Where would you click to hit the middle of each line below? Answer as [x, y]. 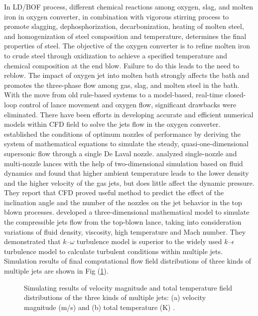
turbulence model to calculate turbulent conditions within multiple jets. [113, 251]
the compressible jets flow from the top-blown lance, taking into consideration [123, 222]
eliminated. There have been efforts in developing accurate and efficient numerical [129, 114]
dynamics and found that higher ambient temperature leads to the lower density [127, 173]
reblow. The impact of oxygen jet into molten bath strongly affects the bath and [127, 75]
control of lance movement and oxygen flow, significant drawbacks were [128, 104]
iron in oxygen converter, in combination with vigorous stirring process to [117, 16]
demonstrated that [32, 241]
